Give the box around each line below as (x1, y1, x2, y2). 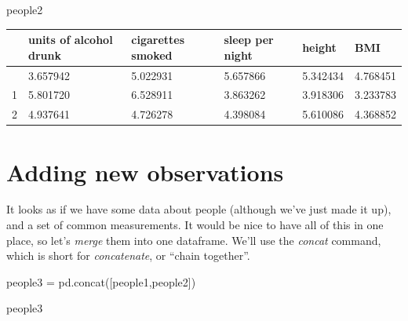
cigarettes (131, 31, 185, 48)
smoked (131, 46, 173, 63)
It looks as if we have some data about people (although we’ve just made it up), (6, 201, 392, 217)
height (302, 38, 337, 55)
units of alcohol (28, 31, 113, 48)
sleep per (224, 31, 274, 48)
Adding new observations (6, 155, 284, 188)
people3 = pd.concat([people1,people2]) (6, 273, 196, 290)
